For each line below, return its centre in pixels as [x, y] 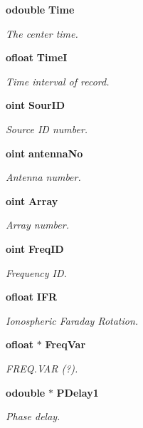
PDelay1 [78, 392]
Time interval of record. [58, 81]
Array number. [37, 225]
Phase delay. [33, 416]
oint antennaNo [44, 153]
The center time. [42, 33]
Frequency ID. [36, 272]
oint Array [32, 200]
